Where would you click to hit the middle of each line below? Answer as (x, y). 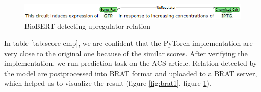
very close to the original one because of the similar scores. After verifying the (126, 53)
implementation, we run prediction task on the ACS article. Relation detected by (131, 63)
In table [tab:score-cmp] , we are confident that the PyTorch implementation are (128, 43)
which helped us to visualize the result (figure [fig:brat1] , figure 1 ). (108, 83)
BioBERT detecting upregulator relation (88, 26)
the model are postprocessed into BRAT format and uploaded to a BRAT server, (131, 73)
